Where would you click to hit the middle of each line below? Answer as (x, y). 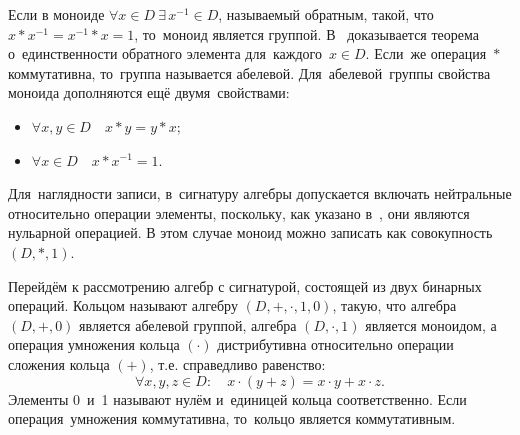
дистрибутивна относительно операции (335, 344)
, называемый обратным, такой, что (326, 14)
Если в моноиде (56, 14)
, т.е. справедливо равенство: (237, 363)
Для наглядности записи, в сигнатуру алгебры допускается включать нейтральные (260, 193)
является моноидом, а (431, 324)
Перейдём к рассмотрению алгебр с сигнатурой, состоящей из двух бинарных (245, 285)
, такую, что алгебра (394, 305)
